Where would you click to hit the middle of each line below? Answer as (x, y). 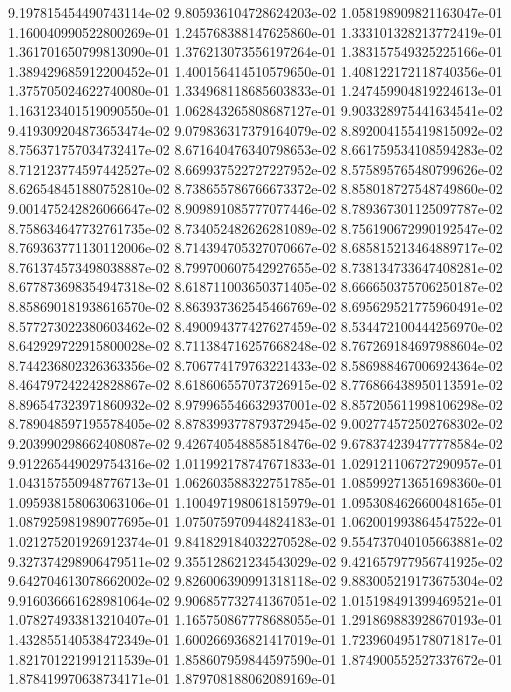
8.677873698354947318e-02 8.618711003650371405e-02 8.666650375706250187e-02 (255, 286)
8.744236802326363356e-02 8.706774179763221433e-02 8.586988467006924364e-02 (255, 364)
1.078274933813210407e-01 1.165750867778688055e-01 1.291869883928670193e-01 (255, 619)
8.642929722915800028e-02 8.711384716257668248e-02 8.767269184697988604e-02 (255, 345)
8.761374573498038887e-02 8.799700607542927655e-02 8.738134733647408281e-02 (255, 266)
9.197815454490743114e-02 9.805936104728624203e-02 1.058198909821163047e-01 (255, 12)
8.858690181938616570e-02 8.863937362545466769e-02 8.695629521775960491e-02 (255, 305)
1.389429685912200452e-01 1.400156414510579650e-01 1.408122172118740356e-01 (255, 70)
